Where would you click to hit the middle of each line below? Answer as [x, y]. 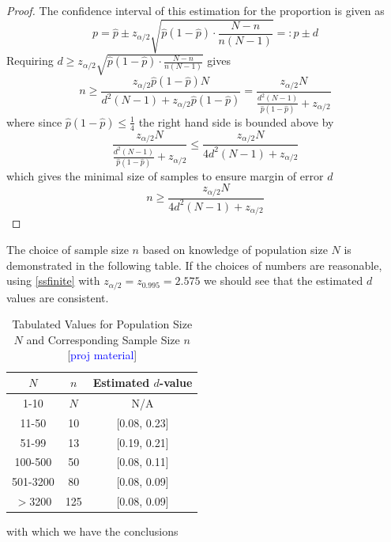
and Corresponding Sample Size [103, 339]
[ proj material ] [102, 355]
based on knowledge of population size [235, 250]
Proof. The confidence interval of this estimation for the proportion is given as [195, 10]
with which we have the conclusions [92, 531]
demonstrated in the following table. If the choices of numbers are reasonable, [194, 265]
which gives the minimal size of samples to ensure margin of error [165, 175]
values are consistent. [58, 297]
